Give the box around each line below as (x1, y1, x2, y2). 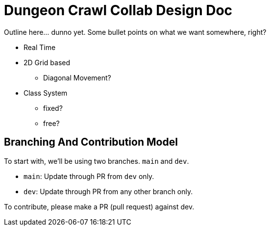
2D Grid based (24, 58, 71, 67)
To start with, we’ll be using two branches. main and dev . (4, 156, 189, 165)
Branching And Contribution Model (4, 136, 178, 149)
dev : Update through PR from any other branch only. (24, 187, 193, 196)
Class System (24, 88, 68, 97)
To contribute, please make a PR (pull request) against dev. (4, 202, 195, 211)
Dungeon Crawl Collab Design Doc (4, 2, 233, 19)
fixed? (43, 103, 63, 112)
